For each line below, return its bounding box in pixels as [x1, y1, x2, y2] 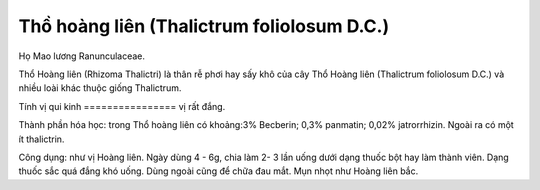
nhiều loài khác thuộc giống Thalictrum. [18, 82, 182, 94]
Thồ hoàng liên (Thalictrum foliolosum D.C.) [18, 15, 390, 37]
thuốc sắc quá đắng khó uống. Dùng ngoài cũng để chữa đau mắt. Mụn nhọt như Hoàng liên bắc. [18, 165, 419, 177]
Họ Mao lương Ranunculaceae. [18, 50, 145, 62]
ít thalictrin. [18, 133, 65, 145]
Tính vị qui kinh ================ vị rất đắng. [18, 100, 226, 112]
